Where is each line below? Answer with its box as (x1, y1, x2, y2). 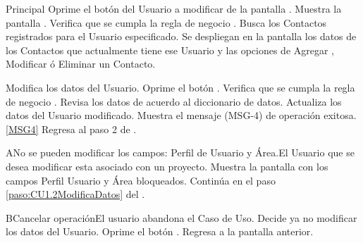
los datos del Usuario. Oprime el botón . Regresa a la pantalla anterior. (6, 224, 314, 239)
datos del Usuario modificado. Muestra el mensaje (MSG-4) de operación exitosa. (6, 108, 357, 123)
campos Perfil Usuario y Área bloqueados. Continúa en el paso (6, 173, 276, 187)
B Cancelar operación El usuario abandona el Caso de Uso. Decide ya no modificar (6, 210, 357, 225)
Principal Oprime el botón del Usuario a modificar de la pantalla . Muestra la (6, 1, 342, 15)
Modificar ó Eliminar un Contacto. (6, 56, 156, 71)
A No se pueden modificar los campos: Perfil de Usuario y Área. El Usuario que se (6, 145, 355, 160)
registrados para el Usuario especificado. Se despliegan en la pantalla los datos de (6, 29, 357, 44)
